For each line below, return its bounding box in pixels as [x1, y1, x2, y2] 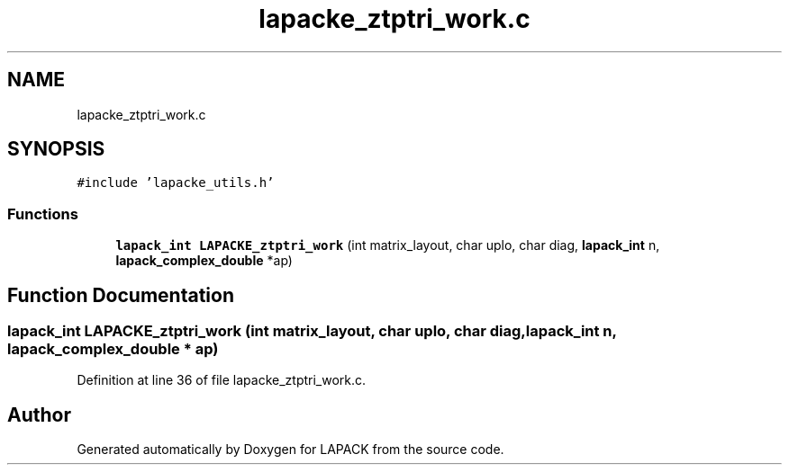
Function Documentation [7, 283, 234, 307]
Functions [7, 204, 78, 223]
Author [7, 403, 71, 426]
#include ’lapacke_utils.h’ [77, 175, 275, 191]
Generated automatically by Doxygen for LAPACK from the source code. [77, 441, 504, 458]
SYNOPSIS [7, 138, 105, 161]
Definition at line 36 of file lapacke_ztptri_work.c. [77, 372, 367, 388]
